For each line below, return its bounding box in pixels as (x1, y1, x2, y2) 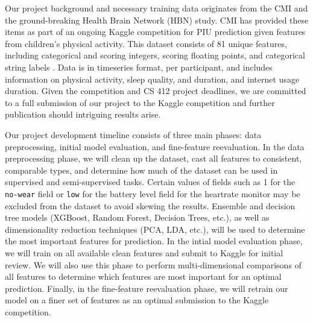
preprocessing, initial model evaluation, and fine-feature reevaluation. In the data (5, 140, 305, 153)
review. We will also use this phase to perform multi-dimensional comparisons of (5, 258, 302, 271)
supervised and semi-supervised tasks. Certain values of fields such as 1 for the (5, 175, 296, 188)
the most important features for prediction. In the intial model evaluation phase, (5, 235, 303, 247)
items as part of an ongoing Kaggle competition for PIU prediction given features (5, 25, 306, 38)
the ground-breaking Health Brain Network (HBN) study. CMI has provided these (5, 13, 309, 26)
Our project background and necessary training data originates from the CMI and (5, 2, 308, 14)
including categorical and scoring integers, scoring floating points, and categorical (5, 49, 305, 62)
